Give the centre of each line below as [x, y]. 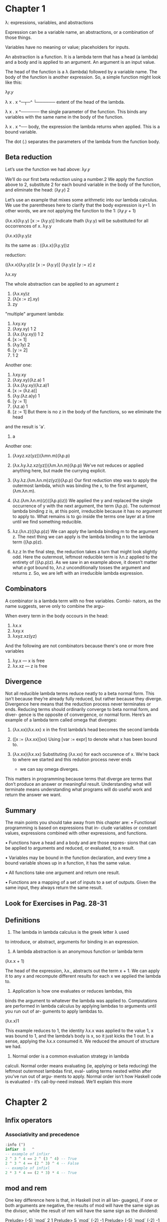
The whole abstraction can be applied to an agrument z [62, 284]
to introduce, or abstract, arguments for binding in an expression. [72, 942]
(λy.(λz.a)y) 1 [26, 396]
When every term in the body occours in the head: [57, 616]
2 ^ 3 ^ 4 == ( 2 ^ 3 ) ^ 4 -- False [42, 1163]
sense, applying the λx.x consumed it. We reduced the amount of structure [82, 1041]
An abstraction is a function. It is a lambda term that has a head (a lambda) [82, 57]
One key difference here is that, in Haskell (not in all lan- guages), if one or [82, 1200]
